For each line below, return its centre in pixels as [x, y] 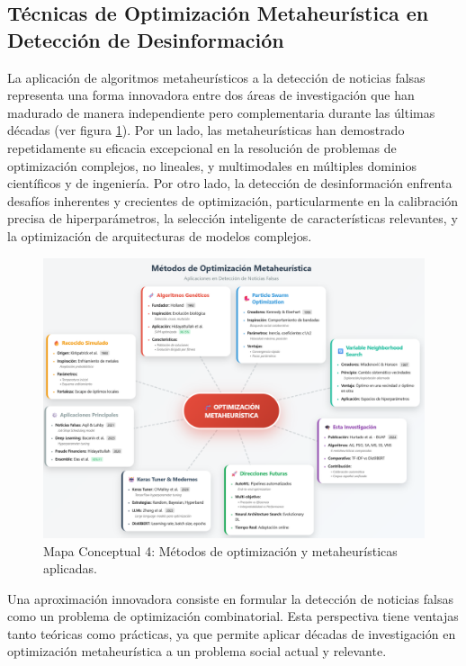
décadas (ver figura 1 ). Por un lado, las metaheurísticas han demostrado [206, 130]
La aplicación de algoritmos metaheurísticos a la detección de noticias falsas [216, 77]
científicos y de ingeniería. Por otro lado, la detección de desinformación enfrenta [230, 183]
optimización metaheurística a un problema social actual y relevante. [197, 651]
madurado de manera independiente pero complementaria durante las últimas [221, 112]
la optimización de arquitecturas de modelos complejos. [160, 235]
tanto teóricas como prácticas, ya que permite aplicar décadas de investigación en [232, 633]
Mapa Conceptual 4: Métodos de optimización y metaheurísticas [220, 550]
